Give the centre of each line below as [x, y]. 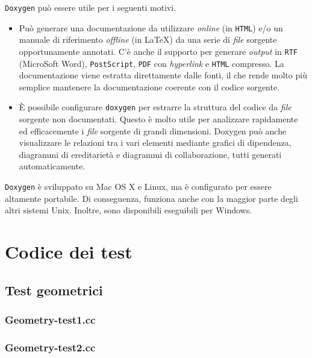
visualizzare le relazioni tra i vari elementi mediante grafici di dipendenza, [155, 143]
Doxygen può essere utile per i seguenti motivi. [91, 7]
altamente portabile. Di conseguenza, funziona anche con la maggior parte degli [151, 198]
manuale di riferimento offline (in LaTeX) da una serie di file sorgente [148, 39]
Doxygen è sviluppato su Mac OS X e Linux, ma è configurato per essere [138, 187]
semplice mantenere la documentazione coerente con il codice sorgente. [149, 86]
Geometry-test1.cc [50, 319]
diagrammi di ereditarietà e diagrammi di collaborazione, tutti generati [150, 154]
